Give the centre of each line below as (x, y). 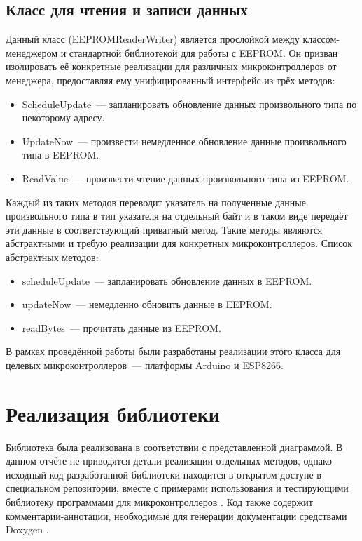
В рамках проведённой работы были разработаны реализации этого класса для (173, 351)
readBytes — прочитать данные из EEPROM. (121, 327)
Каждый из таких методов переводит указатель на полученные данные (156, 202)
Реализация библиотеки (113, 413)
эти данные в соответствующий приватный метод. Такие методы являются (164, 229)
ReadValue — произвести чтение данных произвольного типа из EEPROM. (186, 178)
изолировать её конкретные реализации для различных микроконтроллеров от (171, 66)
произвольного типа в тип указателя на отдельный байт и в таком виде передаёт (177, 216)
